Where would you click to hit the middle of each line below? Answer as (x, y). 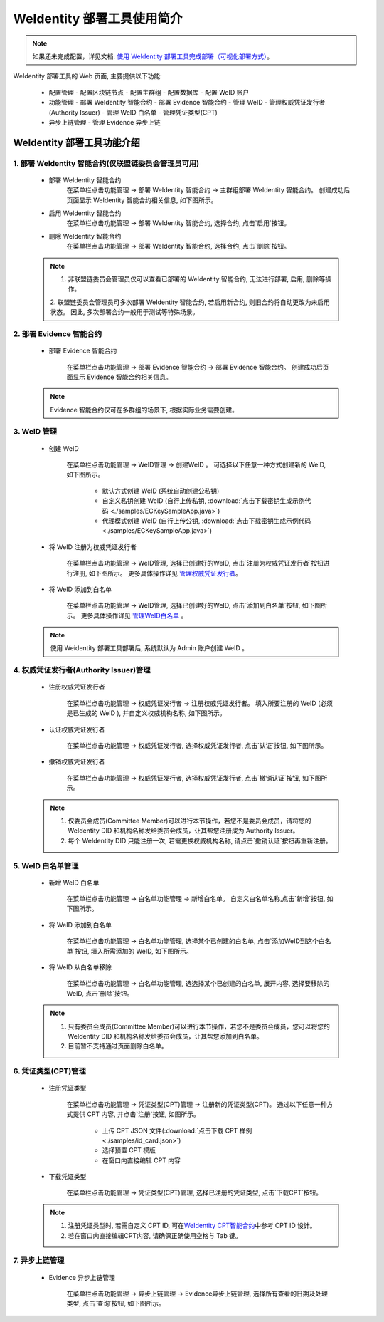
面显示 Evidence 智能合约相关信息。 (119, 377)
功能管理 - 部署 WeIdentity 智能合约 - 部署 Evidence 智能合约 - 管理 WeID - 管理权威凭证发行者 (187, 103)
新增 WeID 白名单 (74, 883)
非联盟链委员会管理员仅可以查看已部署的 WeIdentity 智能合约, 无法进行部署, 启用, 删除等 (197, 279)
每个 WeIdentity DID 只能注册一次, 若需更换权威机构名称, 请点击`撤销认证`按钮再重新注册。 (200, 840)
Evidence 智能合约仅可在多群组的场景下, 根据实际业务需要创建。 (144, 410)
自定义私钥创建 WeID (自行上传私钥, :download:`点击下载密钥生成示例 (203, 501)
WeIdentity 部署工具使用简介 (98, 19)
